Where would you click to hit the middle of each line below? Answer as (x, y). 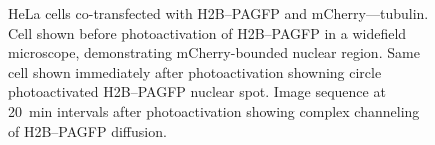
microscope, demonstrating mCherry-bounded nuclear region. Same (214, 52)
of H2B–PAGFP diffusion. (87, 130)
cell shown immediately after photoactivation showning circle (195, 71)
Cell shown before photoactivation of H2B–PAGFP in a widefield (207, 32)
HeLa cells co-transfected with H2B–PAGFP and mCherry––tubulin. (218, 13)
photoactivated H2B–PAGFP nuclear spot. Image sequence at (197, 91)
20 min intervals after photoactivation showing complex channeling (214, 110)
